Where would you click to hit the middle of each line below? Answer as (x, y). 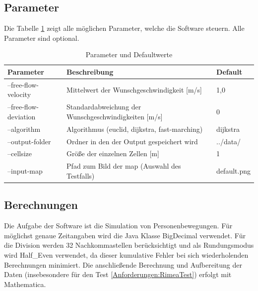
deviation (22, 116)
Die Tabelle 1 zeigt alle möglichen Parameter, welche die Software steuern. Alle (124, 28)
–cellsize (20, 153)
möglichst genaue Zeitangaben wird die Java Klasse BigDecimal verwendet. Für (125, 235)
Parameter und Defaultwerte (129, 54)
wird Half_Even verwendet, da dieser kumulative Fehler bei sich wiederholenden (126, 254)
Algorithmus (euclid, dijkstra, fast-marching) (135, 129)
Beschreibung (90, 71)
